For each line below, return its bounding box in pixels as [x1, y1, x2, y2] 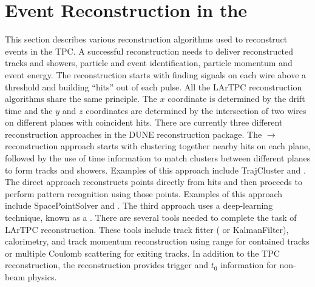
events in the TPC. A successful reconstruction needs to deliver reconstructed [5, 44, 293, 57]
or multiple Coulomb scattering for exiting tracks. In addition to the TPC [5, 246, 280, 259]
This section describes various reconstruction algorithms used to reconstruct [5, 33, 288, 46]
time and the [5, 104, 53, 116]
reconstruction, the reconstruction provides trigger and [5, 258, 208, 271]
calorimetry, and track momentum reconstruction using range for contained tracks [5, 235, 310, 248]
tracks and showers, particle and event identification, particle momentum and [5, 56, 293, 69]
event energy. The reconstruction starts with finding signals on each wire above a [5, 68, 307, 81]
